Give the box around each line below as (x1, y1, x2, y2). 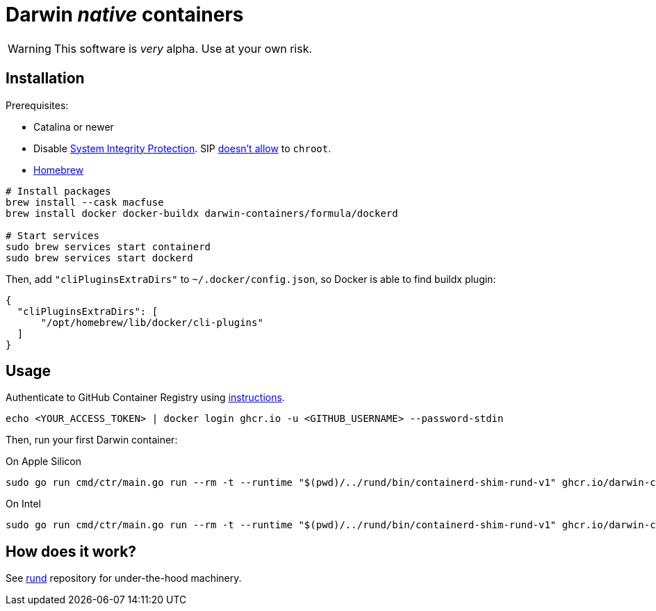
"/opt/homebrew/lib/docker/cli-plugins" (40, 316, 263, 328)
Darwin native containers (6, 3, 244, 26)
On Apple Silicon (6, 455, 82, 468)
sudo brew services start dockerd (6, 252, 193, 263)
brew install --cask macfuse (6, 196, 164, 208)
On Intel (6, 498, 41, 510)
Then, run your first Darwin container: (6, 434, 178, 446)
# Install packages (6, 185, 111, 197)
